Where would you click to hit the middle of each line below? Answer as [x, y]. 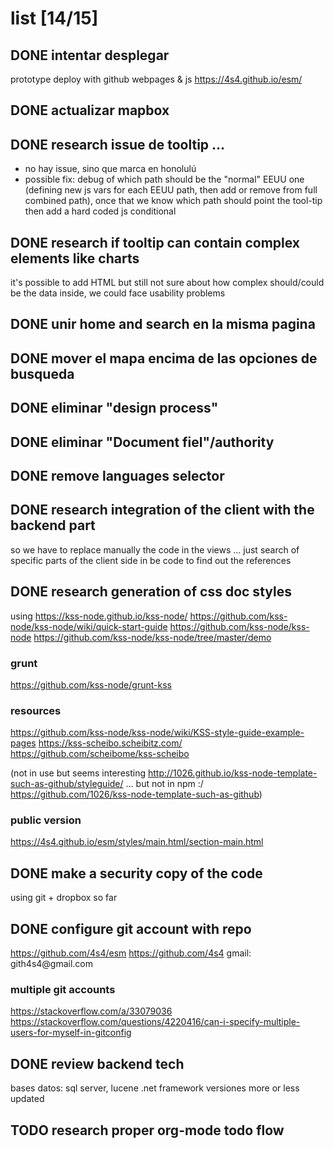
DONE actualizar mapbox [90, 110]
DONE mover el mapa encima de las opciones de [164, 358]
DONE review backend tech [97, 1063]
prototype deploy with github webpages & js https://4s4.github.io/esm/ [156, 79]
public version [46, 820]
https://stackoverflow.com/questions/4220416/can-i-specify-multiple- [155, 1022]
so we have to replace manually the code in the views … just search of [155, 549]
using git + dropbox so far [64, 898]
